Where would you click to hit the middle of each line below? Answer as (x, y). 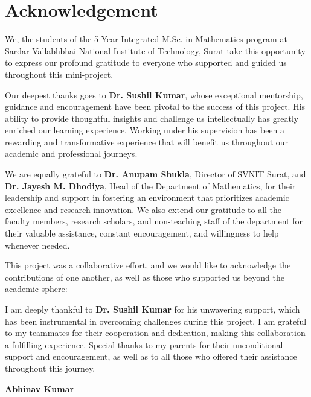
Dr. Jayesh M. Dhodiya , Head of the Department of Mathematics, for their (150, 186)
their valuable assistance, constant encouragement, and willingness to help (142, 233)
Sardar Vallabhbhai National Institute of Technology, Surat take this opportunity (155, 50)
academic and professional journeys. (71, 154)
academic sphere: (36, 289)
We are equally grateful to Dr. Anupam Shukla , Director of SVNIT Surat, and (155, 174)
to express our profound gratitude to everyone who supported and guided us (146, 62)
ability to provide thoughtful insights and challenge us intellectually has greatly (152, 118)
